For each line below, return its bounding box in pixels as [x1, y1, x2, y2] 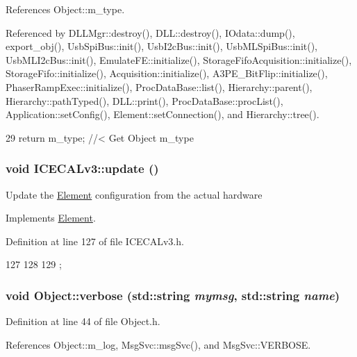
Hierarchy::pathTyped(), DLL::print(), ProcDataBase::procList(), [6, 93, 283, 108]
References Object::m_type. [6, 2, 125, 16]
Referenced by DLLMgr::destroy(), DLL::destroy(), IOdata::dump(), [6, 25, 295, 40]
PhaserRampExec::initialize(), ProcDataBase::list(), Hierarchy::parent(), [6, 79, 313, 94]
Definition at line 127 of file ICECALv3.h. [6, 233, 184, 248]
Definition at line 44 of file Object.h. [6, 314, 160, 329]
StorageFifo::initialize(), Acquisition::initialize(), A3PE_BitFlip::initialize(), [6, 66, 328, 81]
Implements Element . [6, 210, 96, 225]
